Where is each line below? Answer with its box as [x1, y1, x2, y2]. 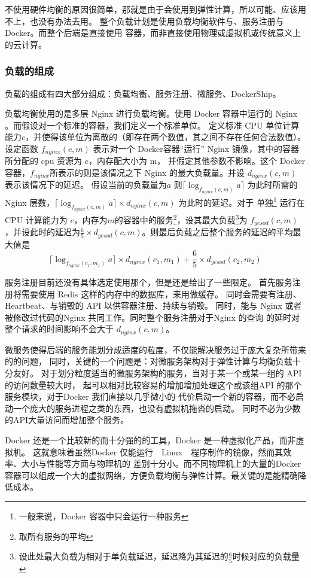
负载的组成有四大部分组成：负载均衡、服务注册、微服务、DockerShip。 [5, 87, 281, 99]
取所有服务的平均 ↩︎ [19, 530, 93, 542]
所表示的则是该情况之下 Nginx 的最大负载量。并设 [50, 166, 245, 179]
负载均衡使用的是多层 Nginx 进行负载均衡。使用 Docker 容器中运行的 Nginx [5, 107, 298, 120]
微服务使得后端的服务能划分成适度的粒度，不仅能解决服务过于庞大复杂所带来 [5, 343, 306, 355]
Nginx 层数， [5, 196, 55, 208]
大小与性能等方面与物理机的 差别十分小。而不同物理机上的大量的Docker [21, 457, 301, 470]
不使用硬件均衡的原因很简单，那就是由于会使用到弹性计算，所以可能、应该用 [5, 3, 306, 15]
